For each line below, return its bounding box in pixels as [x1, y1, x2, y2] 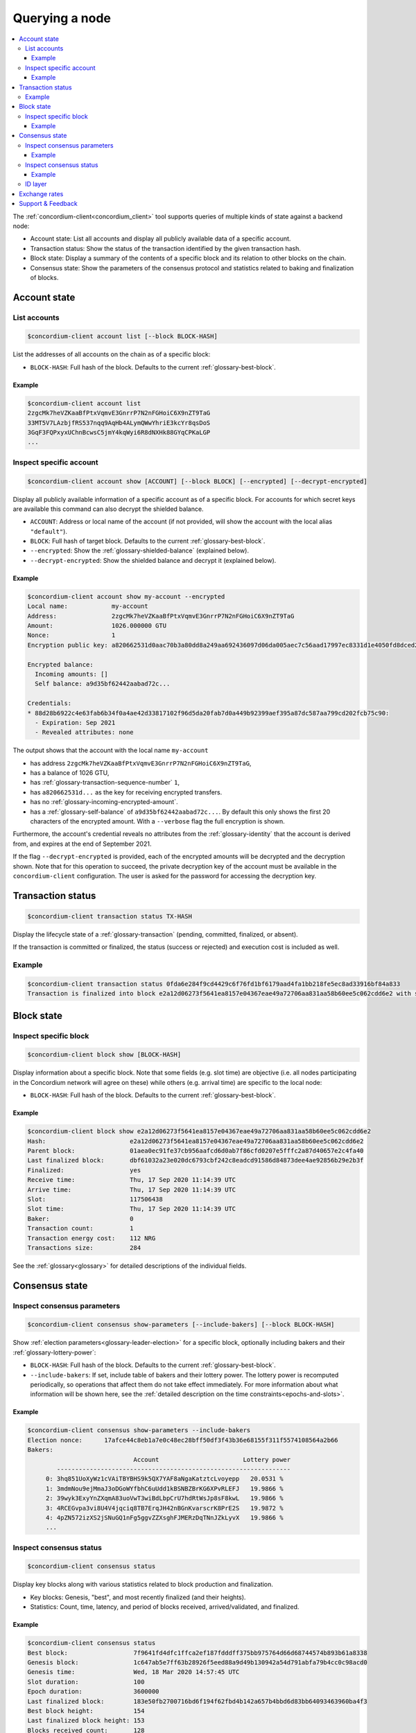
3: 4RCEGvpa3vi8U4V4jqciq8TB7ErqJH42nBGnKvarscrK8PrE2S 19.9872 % [45, 1504, 284, 1512]
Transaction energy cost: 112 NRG [27, 1234, 156, 1242]
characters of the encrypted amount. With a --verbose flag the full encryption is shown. [30, 817, 285, 826]
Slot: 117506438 [27, 1195, 163, 1203]
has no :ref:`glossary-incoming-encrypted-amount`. [30, 798, 178, 806]
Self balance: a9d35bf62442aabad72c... [35, 680, 171, 688]
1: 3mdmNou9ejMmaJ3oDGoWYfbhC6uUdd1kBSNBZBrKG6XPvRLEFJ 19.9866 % [45, 1484, 284, 1492]
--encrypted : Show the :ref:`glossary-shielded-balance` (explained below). [30, 546, 250, 555]
